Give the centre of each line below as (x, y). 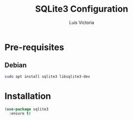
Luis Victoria (82, 22)
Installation (28, 96)
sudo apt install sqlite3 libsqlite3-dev (47, 77)
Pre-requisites (34, 47)
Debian (16, 65)
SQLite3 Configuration (82, 9)
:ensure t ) (20, 114)
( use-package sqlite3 (27, 109)
